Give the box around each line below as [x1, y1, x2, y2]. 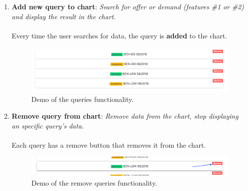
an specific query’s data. [11, 120, 84, 130]
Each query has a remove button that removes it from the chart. [11, 139, 206, 150]
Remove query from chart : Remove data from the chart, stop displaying [11, 111, 239, 121]
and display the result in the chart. [11, 11, 116, 21]
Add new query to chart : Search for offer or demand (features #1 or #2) [11, 1, 244, 11]
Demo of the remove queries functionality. [31, 177, 157, 188]
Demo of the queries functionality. [31, 94, 134, 104]
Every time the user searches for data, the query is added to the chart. [11, 30, 227, 40]
